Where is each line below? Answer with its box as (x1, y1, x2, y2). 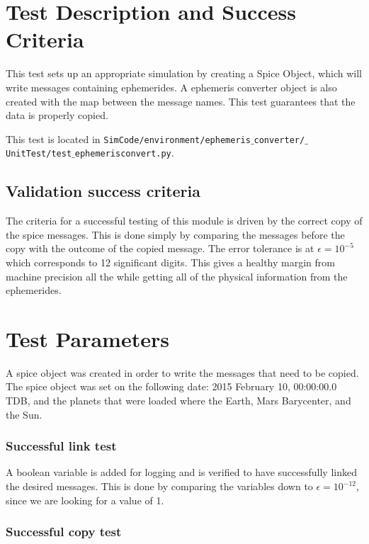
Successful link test (6, 437, 117, 455)
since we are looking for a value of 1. (6, 492, 164, 507)
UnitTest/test (6, 149, 72, 159)
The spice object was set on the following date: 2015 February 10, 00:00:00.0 (6, 379, 337, 394)
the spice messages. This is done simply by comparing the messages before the (6, 227, 345, 242)
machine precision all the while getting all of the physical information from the (6, 268, 348, 283)
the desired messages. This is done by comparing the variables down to (6, 479, 313, 494)
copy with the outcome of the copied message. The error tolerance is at (6, 241, 314, 256)
